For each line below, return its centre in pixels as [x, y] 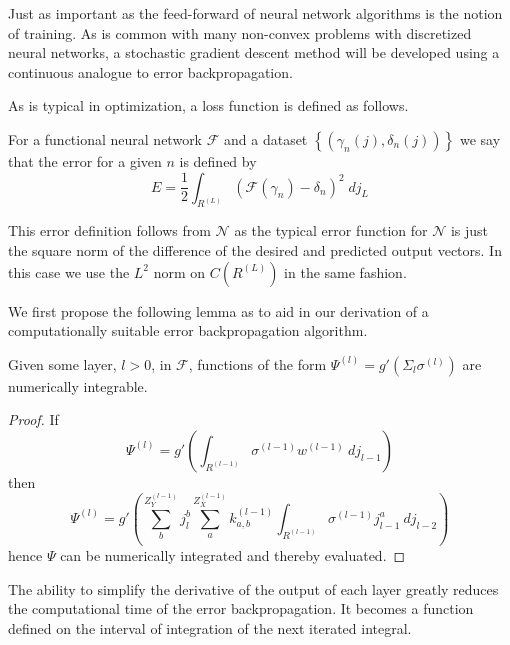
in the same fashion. [345, 271]
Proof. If [33, 419]
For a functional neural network [105, 138]
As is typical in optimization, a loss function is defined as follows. [208, 105]
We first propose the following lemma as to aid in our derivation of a [218, 310]
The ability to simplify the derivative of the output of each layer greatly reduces [253, 588]
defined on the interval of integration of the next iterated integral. [210, 628]
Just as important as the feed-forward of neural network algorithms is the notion [255, 13]
